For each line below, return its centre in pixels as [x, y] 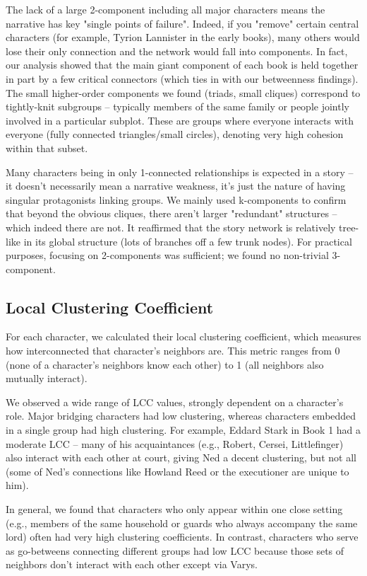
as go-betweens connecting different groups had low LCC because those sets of [175, 550]
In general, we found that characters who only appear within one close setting [174, 509]
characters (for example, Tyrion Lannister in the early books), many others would [183, 37]
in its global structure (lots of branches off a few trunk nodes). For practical [188, 241]
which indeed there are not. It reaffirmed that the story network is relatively [171, 227]
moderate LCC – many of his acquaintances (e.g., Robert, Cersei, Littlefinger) [175, 443]
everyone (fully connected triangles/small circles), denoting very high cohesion [175, 134]
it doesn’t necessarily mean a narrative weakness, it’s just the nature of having [176, 186]
